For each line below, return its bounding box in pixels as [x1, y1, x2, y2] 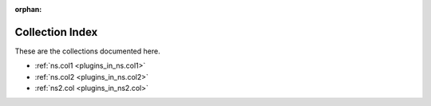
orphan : [14, 5, 42, 14]
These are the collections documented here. [14, 46, 160, 56]
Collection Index [14, 25, 98, 39]
